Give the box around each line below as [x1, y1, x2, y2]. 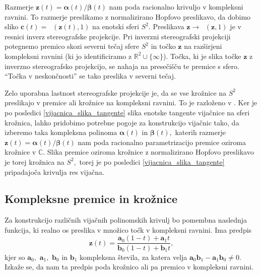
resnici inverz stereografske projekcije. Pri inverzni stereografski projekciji [5, 31, 231, 41]
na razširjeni [184, 41, 222, 51]
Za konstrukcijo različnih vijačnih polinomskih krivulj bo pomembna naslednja [5, 215, 247, 225]
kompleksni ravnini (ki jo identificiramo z [5, 50, 132, 61]
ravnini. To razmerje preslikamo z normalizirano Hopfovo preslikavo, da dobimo [5, 11, 251, 22]
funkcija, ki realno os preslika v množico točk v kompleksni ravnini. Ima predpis [5, 224, 252, 235]
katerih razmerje [175, 127, 226, 137]
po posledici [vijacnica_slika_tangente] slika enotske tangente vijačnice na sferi [5, 107, 250, 117]
